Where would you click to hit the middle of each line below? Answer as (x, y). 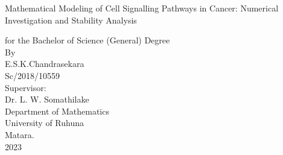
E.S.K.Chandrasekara (45, 64)
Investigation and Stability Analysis (71, 20)
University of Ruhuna (44, 123)
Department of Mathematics (57, 111)
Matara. (20, 134)
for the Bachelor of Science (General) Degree (87, 40)
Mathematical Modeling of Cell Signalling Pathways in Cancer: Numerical (142, 8)
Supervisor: (26, 87)
